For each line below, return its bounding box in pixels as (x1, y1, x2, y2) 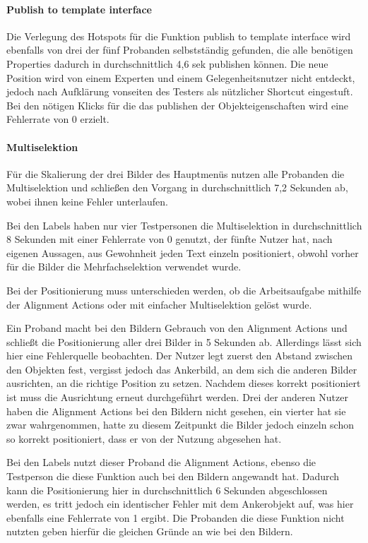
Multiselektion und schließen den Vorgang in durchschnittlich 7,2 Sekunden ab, (6, 180, 348, 195)
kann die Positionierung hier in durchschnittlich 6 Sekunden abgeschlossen (6, 482, 328, 497)
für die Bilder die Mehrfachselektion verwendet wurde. (6, 259, 242, 274)
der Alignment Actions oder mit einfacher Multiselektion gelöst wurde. (6, 297, 312, 311)
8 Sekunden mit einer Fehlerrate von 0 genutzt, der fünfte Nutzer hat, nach (6, 232, 333, 246)
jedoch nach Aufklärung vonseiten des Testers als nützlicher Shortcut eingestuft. (6, 84, 353, 99)
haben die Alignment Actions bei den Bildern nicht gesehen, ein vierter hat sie (6, 403, 346, 418)
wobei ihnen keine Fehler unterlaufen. (6, 193, 168, 208)
